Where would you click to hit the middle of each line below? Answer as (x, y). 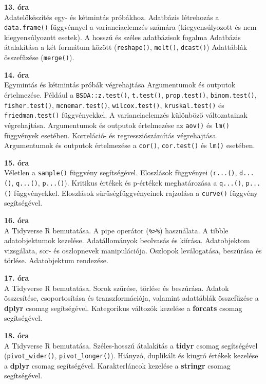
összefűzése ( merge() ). (39, 57)
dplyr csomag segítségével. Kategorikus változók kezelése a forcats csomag (123, 308)
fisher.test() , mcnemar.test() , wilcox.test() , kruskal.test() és (114, 105)
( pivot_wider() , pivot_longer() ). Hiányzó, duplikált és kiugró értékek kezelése (131, 355)
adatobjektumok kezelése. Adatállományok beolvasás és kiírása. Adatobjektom (127, 240)
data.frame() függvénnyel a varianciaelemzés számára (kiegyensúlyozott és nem (130, 27)
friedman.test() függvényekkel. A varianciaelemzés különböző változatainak (126, 115)
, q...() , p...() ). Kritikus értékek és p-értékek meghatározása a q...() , (127, 183)
